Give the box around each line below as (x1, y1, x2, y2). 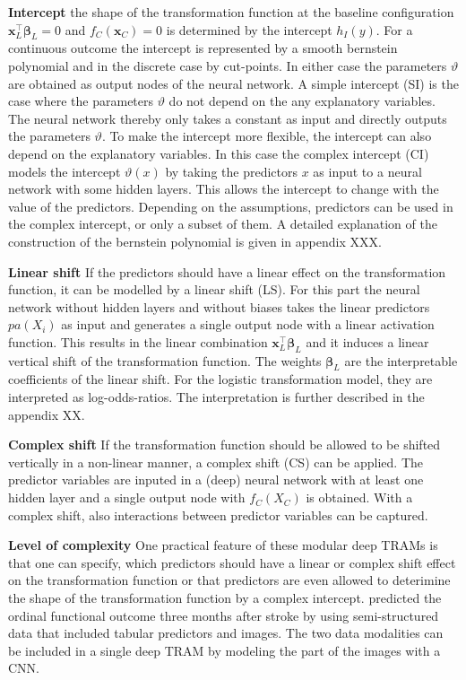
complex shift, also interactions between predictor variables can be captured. (8, 505, 428, 524)
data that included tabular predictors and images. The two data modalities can (8, 623, 444, 642)
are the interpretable (344, 351, 458, 370)
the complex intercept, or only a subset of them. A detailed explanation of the (8, 214, 437, 233)
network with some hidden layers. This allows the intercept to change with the (8, 179, 439, 198)
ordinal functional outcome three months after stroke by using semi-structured (8, 606, 439, 624)
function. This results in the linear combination (8, 332, 268, 351)
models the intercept (8, 161, 121, 180)
